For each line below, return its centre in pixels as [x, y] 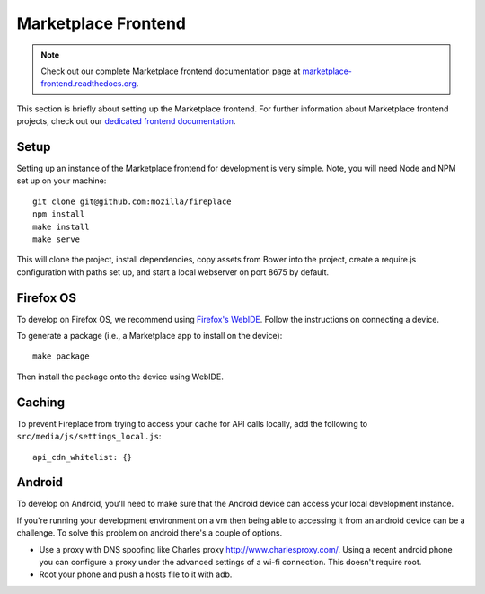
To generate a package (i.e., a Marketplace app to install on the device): [150, 336]
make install [61, 226]
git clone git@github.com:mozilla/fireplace [132, 201]
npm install [59, 214]
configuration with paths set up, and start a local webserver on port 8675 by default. [173, 272]
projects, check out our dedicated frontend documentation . [126, 121]
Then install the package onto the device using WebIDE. [120, 377]
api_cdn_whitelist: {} [83, 457]
